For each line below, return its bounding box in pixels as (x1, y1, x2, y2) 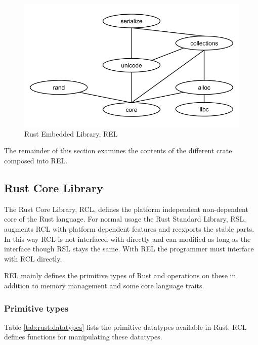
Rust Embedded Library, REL (24, 128, 118, 139)
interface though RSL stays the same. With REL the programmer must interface (4, 243, 254, 254)
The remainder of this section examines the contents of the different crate (4, 145, 232, 156)
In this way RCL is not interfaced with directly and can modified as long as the (4, 233, 251, 244)
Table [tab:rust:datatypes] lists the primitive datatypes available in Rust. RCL (4, 321, 247, 332)
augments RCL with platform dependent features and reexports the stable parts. (4, 224, 254, 234)
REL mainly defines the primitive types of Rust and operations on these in (4, 270, 236, 281)
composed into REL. (4, 155, 68, 166)
